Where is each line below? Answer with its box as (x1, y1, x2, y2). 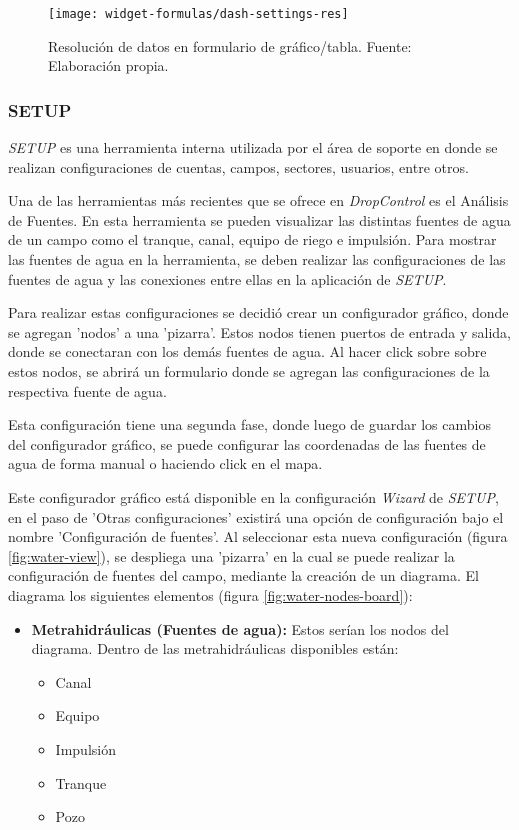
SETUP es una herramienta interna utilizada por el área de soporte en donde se (8, 137, 498, 158)
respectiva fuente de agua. (8, 380, 167, 401)
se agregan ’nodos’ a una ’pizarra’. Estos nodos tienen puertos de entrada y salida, (8, 321, 512, 342)
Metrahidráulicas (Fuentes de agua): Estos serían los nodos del (31, 618, 449, 639)
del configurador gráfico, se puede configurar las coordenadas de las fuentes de (8, 433, 486, 454)
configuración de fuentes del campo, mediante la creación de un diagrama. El (8, 565, 479, 586)
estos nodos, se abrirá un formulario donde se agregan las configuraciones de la (8, 361, 490, 381)
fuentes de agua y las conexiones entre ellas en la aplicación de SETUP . (8, 268, 447, 289)
